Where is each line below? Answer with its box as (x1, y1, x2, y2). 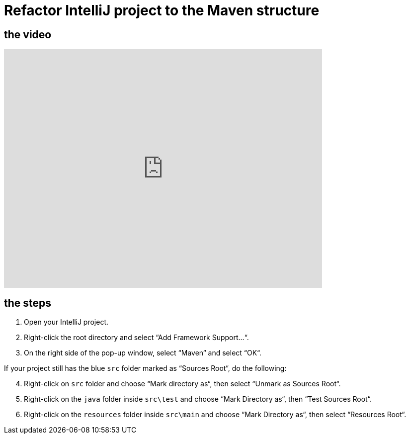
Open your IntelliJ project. (24, 318, 109, 327)
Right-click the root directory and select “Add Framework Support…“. (24, 333, 249, 342)
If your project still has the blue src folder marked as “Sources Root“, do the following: (4, 364, 287, 373)
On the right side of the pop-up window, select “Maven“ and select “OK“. (24, 349, 262, 357)
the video (4, 28, 52, 41)
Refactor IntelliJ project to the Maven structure (4, 2, 320, 19)
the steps (4, 296, 52, 309)
